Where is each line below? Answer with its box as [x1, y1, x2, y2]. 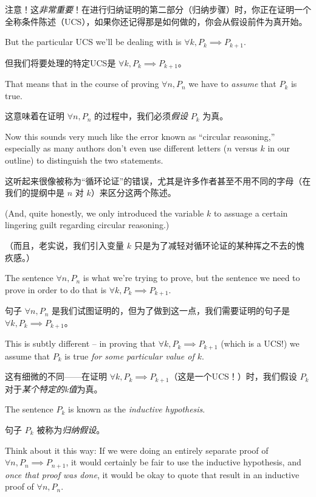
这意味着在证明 [5, 109, 64, 122]
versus [235, 142, 258, 155]
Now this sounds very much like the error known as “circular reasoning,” [5, 130, 275, 142]
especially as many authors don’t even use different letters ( [5, 142, 227, 155]
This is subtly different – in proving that [5, 337, 156, 350]
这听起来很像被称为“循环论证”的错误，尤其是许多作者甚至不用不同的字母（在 [5, 174, 311, 187]
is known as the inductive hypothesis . [67, 403, 205, 415]
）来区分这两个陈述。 [91, 186, 176, 199]
